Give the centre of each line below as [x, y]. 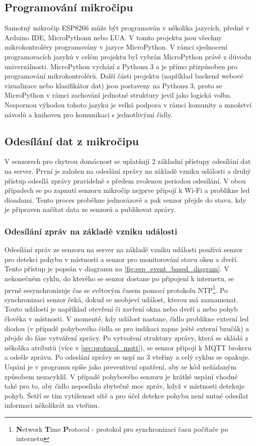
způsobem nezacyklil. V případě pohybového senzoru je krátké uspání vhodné [121, 376]
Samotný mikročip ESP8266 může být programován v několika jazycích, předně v [127, 28]
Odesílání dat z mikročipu [72, 141]
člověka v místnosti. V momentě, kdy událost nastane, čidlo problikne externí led [127, 318]
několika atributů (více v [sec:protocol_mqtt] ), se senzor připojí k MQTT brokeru [128, 347]
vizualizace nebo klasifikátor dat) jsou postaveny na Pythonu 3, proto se [113, 85]
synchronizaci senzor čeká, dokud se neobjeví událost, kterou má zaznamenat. [121, 299]
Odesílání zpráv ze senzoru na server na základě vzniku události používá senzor [124, 249]
